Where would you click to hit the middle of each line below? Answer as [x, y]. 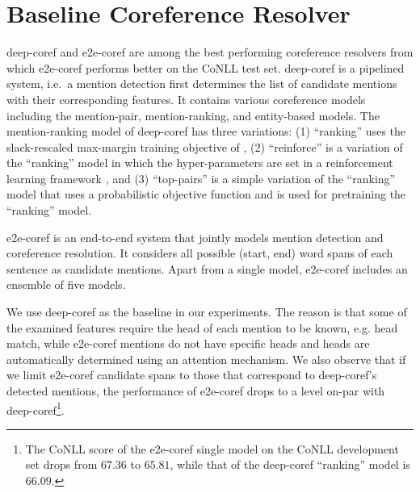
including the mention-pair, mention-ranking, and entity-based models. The [193, 115]
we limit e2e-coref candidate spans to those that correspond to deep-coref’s [192, 375]
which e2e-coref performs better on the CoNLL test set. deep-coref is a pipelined [206, 67]
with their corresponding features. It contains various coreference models [186, 99]
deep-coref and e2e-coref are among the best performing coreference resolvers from [210, 52]
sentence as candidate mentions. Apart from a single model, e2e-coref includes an [207, 268]
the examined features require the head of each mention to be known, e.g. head [202, 327]
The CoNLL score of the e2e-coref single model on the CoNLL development [212, 448]
